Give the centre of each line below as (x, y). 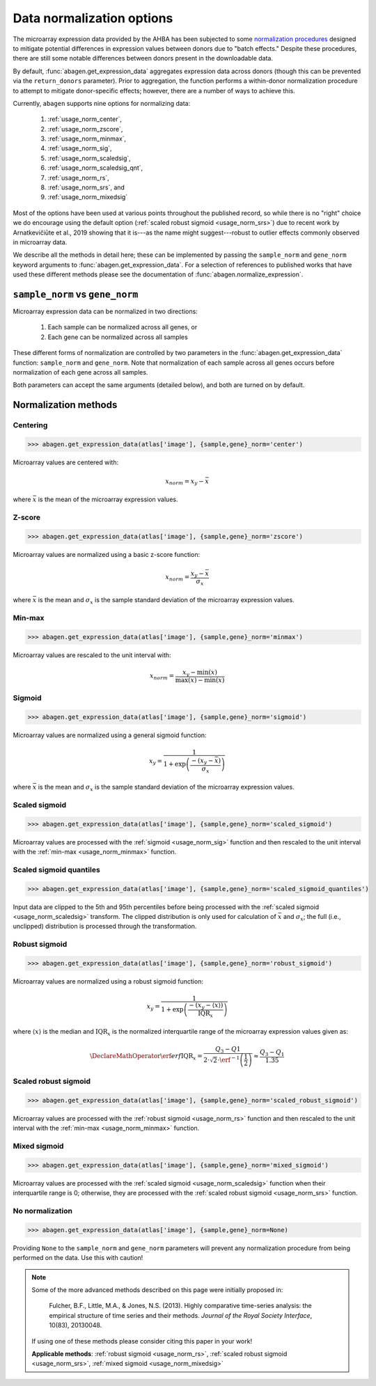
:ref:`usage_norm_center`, (85, 119)
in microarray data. (40, 242)
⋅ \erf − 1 (228, 1059)
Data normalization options (93, 18)
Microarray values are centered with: (65, 462)
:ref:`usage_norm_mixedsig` (88, 197)
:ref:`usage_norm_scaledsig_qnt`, (95, 168)
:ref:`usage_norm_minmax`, (87, 139)
